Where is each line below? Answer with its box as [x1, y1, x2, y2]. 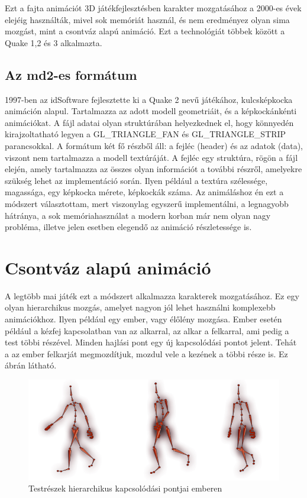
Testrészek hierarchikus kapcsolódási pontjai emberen [28, 482, 222, 494]
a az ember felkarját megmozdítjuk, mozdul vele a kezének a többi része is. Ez [5, 347, 288, 360]
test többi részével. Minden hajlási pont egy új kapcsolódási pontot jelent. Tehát [5, 336, 297, 348]
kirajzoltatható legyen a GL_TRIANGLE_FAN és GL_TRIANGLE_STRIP [5, 128, 286, 140]
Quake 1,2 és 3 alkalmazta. [5, 36, 102, 48]
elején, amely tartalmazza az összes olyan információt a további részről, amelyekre [5, 163, 302, 175]
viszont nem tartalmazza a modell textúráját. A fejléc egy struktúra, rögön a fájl [5, 151, 298, 163]
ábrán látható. [5, 359, 57, 371]
